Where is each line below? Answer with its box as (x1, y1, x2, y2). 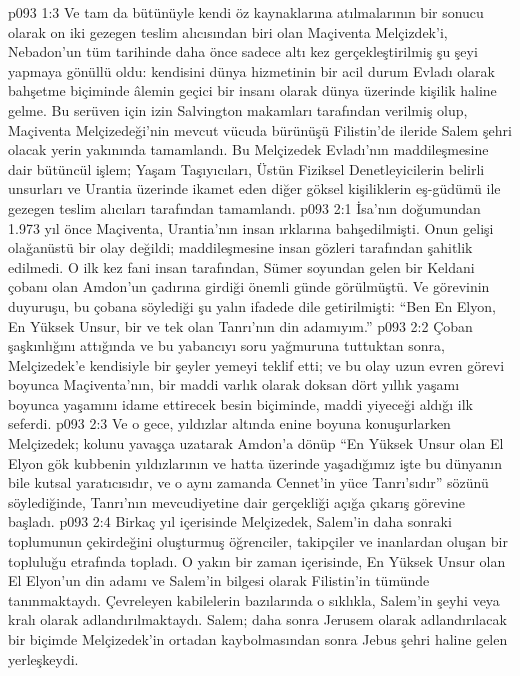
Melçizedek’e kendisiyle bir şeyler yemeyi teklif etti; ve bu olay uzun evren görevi (8, 354, 505, 375)
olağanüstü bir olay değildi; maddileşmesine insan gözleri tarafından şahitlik (8, 237, 473, 258)
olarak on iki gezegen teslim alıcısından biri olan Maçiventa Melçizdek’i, (8, 21, 448, 42)
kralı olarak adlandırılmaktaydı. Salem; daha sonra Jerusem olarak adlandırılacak (8, 609, 507, 630)
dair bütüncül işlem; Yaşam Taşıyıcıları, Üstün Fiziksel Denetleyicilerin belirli (8, 158, 485, 179)
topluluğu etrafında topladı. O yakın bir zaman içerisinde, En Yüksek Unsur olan (8, 550, 506, 571)
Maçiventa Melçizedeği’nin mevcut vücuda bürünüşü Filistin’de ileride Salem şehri (8, 119, 512, 140)
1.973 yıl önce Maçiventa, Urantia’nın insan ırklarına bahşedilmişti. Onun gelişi (8, 217, 494, 238)
